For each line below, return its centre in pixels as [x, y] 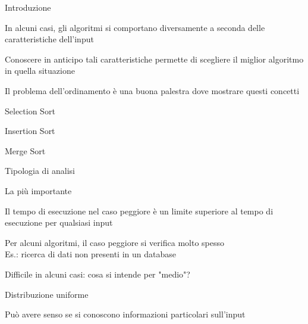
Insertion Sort [30, 131]
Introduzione [28, 7]
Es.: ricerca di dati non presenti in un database [90, 254]
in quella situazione [40, 71]
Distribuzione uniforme [47, 294]
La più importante [38, 190]
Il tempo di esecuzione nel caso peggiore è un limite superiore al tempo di [139, 211]
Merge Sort [25, 150]
